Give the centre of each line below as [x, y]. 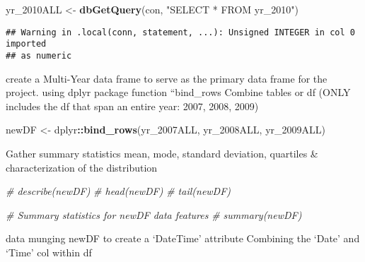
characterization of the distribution [82, 167]
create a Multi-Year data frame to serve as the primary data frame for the [167, 78]
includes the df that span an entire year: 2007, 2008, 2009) [132, 106]
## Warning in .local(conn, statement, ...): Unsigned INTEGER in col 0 [180, 32]
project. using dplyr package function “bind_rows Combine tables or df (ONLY [178, 92]
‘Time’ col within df [49, 252]
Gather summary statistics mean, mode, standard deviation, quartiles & [162, 153]
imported [26, 44]
